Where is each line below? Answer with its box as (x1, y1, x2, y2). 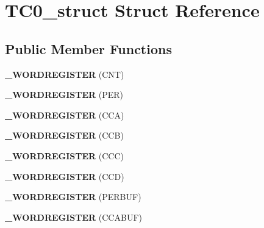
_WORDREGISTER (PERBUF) (5, 190, 141, 203)
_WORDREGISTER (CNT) (5, 67, 124, 80)
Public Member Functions (5, 39, 172, 58)
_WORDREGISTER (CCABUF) (5, 210, 142, 223)
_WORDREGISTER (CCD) (5, 170, 124, 182)
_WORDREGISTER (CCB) (5, 129, 124, 142)
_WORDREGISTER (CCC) (5, 149, 124, 162)
